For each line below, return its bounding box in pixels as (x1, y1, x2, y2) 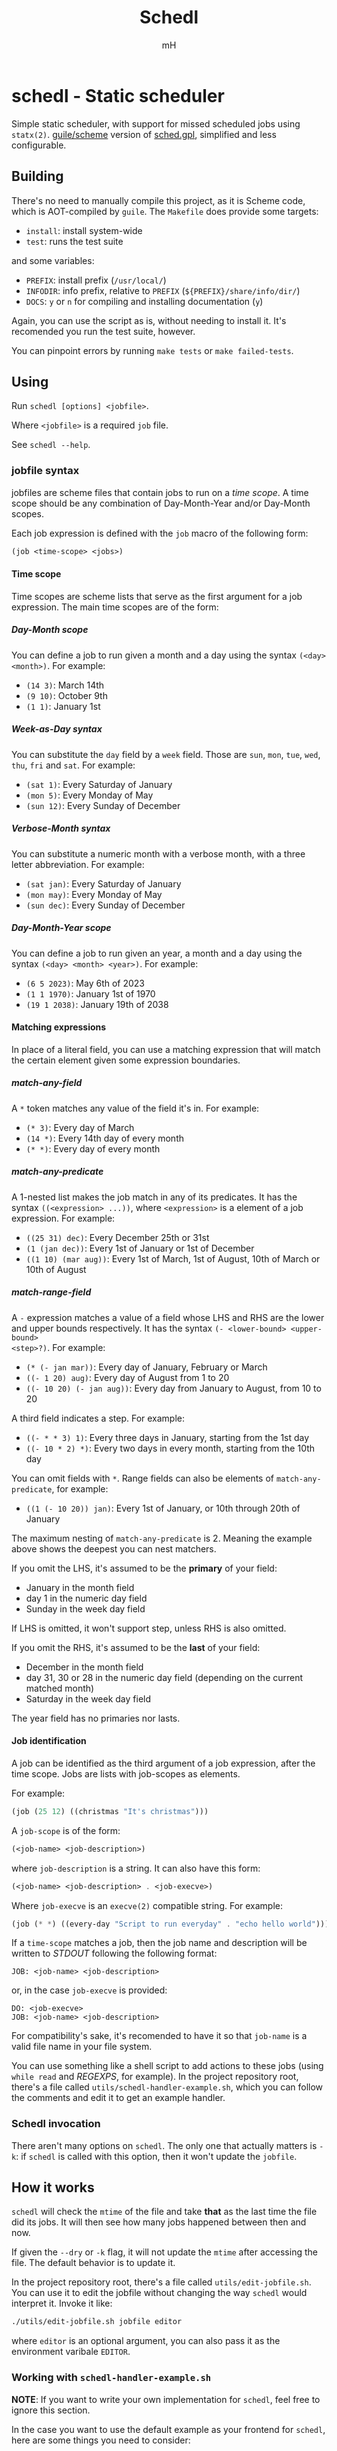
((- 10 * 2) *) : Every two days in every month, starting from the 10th (25, 1442, 316, 1454)
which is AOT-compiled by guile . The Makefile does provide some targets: (11, 205, 319, 217)
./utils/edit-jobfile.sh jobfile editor (11, 2317, 183, 2327)
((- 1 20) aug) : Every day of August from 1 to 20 (25, 1371, 230, 1383)
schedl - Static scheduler (11, 84, 225, 107)
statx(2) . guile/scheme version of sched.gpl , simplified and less (11, 128, 277, 140)
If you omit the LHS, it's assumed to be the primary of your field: (11, 1562, 278, 1574)
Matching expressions (11, 1021, 107, 1033)
